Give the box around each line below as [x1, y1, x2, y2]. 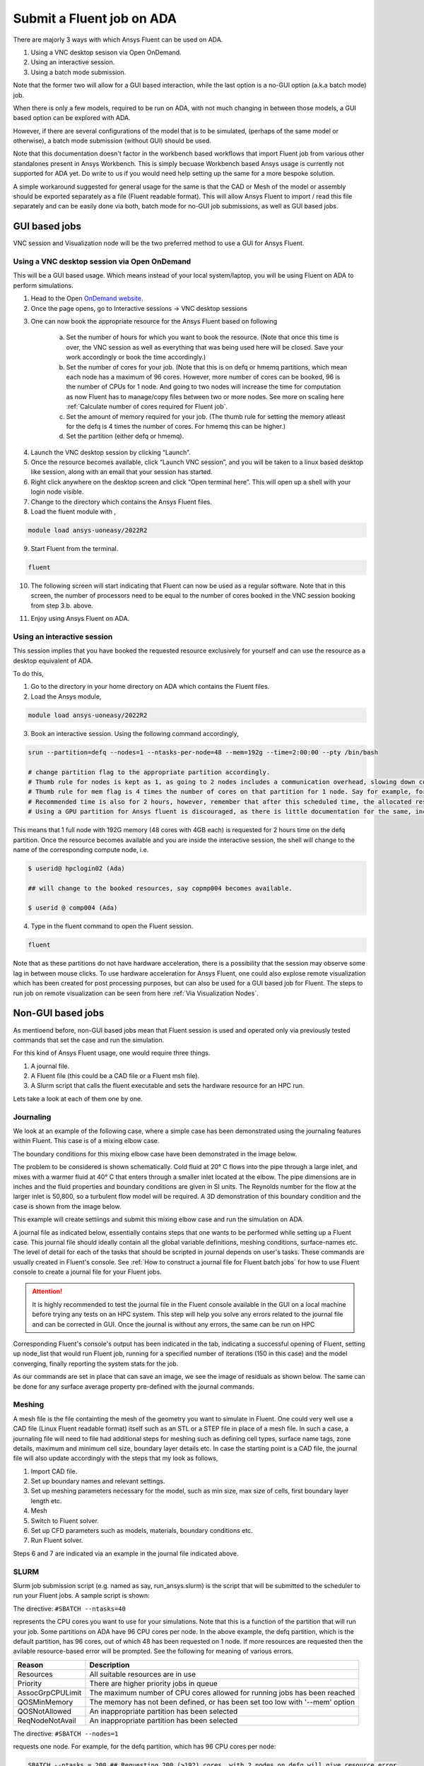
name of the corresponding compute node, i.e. [13, 845, 149, 854]
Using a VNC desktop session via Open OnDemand [13, 256, 192, 266]
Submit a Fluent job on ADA [13, 11, 177, 26]
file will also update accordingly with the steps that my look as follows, [13, 1454, 218, 1462]
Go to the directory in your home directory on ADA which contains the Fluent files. [30, 682, 270, 691]
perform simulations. [13, 281, 73, 290]
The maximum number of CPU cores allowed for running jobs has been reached [89, 1688, 355, 1697]
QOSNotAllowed [17, 1706, 72, 1716]
